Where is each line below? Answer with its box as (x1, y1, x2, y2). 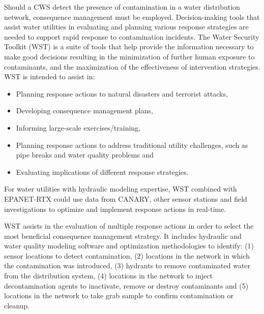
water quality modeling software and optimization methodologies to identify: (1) (4, 240, 254, 251)
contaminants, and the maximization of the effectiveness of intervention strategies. (4, 61, 260, 72)
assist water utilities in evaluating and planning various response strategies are (4, 21, 249, 32)
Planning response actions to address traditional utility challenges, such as (16, 139, 248, 150)
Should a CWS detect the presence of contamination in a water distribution (4, 2, 240, 12)
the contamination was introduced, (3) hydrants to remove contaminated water (4, 260, 251, 271)
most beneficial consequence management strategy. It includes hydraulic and (4, 230, 242, 241)
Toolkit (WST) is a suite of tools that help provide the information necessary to (4, 41, 254, 52)
